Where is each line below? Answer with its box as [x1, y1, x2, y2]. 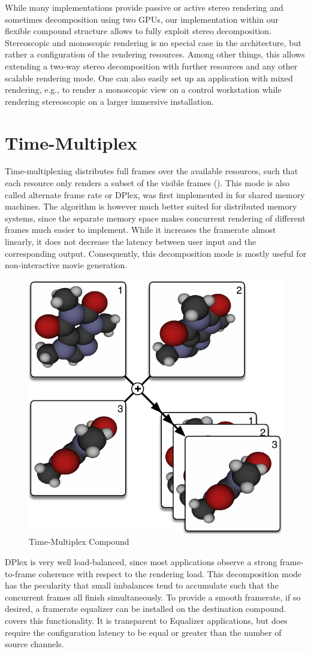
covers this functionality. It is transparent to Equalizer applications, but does [5, 614, 288, 626]
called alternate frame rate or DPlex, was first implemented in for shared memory [5, 188, 305, 201]
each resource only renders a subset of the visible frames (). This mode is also [5, 177, 290, 189]
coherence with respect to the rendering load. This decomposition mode [38, 567, 302, 580]
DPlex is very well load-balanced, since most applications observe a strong [5, 556, 277, 568]
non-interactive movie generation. [5, 259, 128, 271]
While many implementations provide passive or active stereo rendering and [5, 1, 283, 13]
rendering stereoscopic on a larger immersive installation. [5, 95, 214, 107]
